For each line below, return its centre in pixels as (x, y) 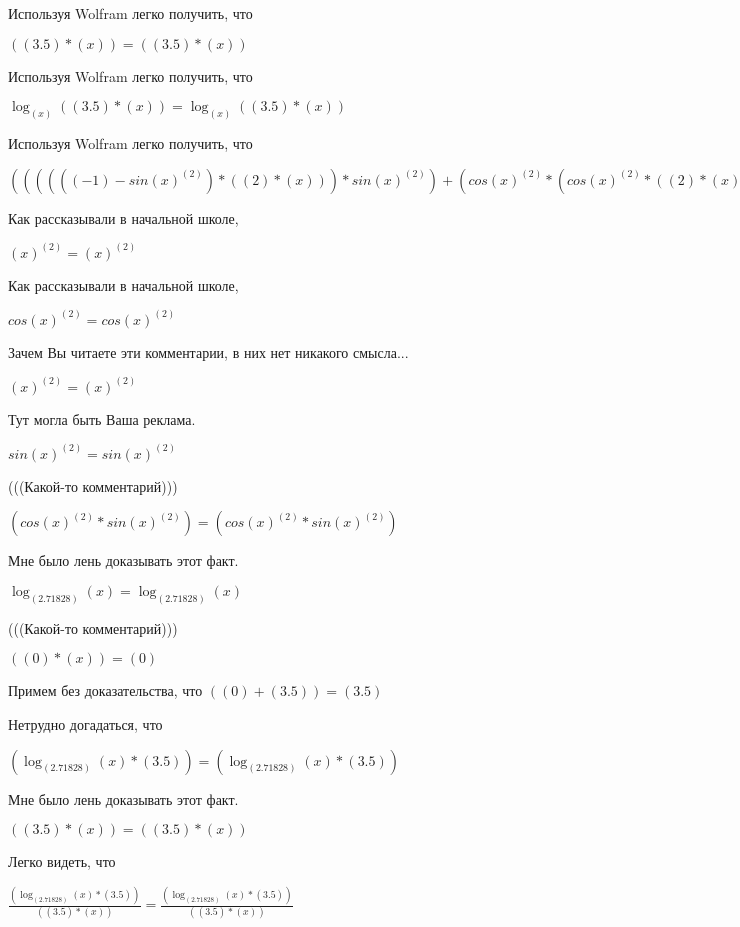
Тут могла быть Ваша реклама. (102, 418)
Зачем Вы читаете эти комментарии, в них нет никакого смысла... (208, 351)
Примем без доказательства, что (105, 690)
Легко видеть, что (62, 861)
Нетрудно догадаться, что (85, 724)
